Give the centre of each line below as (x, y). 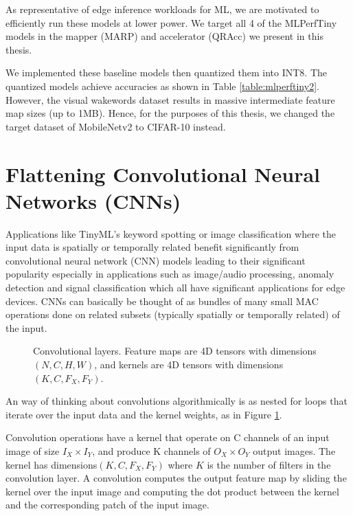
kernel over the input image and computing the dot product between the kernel (172, 491)
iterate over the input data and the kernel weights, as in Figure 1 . (144, 414)
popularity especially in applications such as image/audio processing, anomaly (170, 274)
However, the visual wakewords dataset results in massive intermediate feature (170, 99)
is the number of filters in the (269, 464)
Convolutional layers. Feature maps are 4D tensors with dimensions (175, 351)
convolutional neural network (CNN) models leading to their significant (156, 260)
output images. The (294, 450)
